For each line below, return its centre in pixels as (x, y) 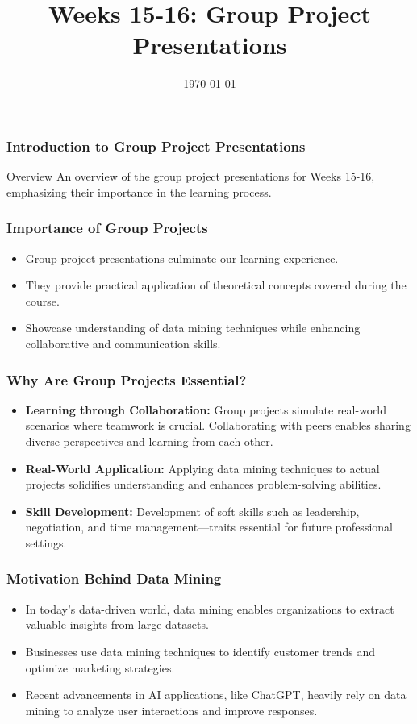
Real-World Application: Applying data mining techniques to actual (202, 468)
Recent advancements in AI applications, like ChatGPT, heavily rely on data (216, 695)
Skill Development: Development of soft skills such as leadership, (192, 511)
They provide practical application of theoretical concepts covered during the (216, 285)
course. (42, 300)
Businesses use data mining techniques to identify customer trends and (200, 651)
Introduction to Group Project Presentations (156, 146)
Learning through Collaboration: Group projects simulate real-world (206, 409)
